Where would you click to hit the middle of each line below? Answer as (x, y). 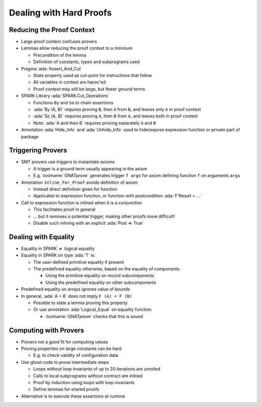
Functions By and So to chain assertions (73, 102)
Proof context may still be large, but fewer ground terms (89, 89)
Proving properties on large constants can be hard (71, 349)
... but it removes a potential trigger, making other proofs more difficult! (104, 216)
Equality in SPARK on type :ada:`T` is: (58, 255)
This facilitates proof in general (64, 210)
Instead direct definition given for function (75, 189)
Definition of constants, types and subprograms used (87, 62)
